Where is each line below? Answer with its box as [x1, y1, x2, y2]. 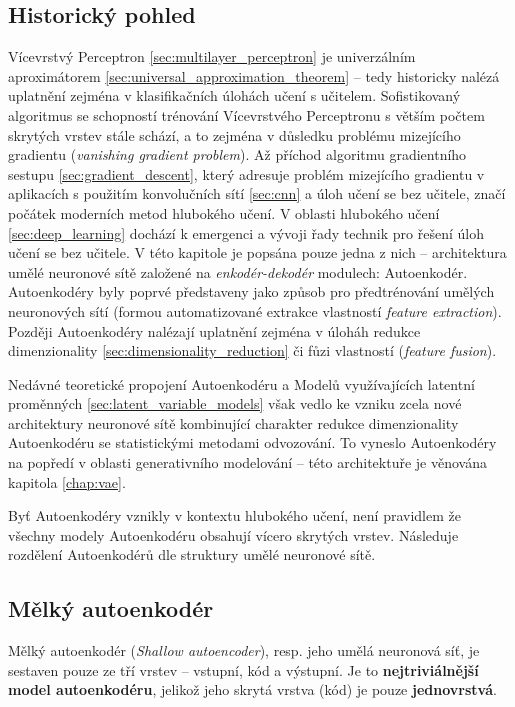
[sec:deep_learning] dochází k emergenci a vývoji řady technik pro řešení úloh [8, 222, 484, 243]
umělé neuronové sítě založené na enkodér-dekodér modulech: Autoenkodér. [8, 261, 468, 282]
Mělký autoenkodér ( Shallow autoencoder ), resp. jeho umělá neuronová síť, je [8, 640, 480, 661]
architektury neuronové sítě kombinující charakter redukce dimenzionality [8, 412, 459, 433]
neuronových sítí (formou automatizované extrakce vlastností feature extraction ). [8, 300, 502, 321]
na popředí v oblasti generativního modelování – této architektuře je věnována [8, 452, 487, 473]
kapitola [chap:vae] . [8, 471, 126, 492]
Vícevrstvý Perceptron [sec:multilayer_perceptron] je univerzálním [8, 46, 416, 67]
